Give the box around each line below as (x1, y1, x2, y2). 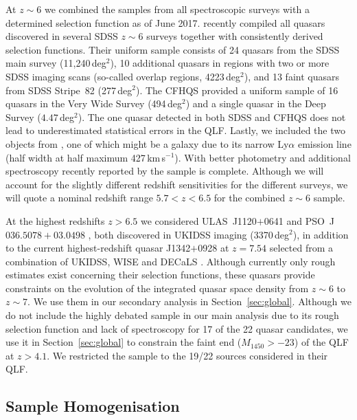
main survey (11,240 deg (5, 56, 106, 70)
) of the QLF (294, 335, 349, 349)
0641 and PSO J (264, 213, 335, 228)
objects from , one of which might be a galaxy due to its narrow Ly (5, 136, 289, 151)
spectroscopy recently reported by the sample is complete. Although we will (5, 164, 324, 178)
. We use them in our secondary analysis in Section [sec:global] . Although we (27, 294, 352, 309)
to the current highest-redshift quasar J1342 (5, 241, 191, 255)
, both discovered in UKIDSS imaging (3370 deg (88, 227, 289, 241)
